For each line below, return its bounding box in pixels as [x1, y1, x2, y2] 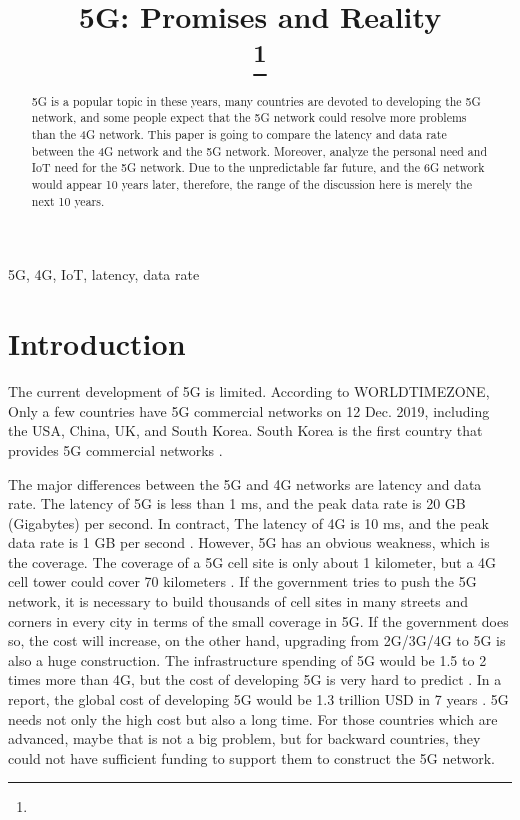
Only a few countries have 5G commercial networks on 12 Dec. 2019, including [8, 400, 490, 421]
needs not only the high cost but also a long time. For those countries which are [8, 708, 498, 729]
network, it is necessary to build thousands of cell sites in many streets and [8, 591, 469, 612]
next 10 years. [31, 192, 105, 209]
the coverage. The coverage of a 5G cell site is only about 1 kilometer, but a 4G [8, 551, 497, 572]
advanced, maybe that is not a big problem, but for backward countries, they [8, 728, 481, 749]
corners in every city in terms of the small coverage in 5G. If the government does [8, 610, 509, 631]
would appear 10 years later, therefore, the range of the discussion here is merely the [31, 176, 472, 193]
